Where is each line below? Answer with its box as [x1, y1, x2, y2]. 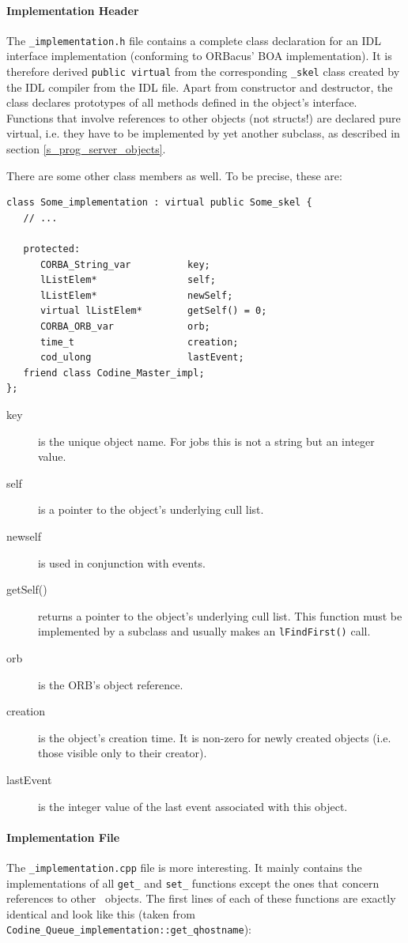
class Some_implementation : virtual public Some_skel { [6, 197, 312, 209]
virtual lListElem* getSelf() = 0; [40, 305, 267, 317]
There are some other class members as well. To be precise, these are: [6, 167, 342, 183]
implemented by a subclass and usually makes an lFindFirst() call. [38, 623, 371, 639]
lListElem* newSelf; [40, 289, 233, 301]
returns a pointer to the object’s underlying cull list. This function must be [38, 607, 402, 624]
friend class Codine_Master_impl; [23, 367, 205, 379]
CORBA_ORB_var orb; [40, 321, 210, 333]
